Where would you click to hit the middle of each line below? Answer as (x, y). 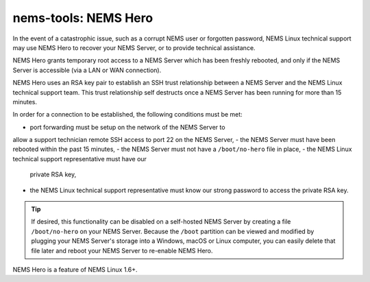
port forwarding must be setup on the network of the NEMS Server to (127, 127)
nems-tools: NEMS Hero (83, 18)
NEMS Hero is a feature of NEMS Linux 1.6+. (75, 269)
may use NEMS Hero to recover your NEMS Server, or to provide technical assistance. (134, 47)
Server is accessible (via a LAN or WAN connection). (87, 70)
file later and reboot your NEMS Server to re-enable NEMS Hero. (122, 250)
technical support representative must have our (80, 158)
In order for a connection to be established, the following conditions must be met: (127, 115)
